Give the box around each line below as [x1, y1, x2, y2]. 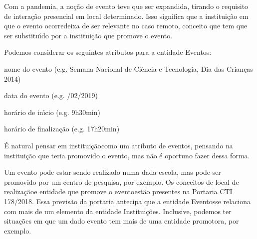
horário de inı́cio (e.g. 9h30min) [4, 107, 100, 117]
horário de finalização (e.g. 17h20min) [4, 123, 120, 134]
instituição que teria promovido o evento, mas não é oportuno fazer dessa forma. [4, 150, 250, 160]
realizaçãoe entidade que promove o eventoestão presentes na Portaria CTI [4, 186, 233, 197]
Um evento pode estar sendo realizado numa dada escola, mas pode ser [4, 167, 221, 177]
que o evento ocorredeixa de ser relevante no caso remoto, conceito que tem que [4, 20, 248, 31]
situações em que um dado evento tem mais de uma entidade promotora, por [4, 216, 239, 226]
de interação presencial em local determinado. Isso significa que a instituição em [4, 10, 249, 21]
